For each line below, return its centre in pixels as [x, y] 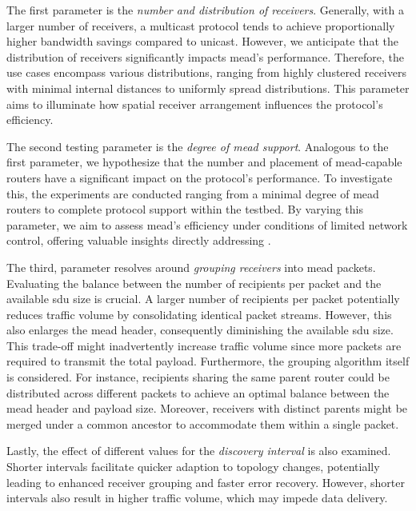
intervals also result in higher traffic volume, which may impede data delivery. [197, 498]
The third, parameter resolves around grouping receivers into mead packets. [191, 267]
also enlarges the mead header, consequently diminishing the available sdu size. [200, 330]
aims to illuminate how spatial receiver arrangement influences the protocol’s [195, 104]
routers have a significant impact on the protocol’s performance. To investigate [200, 177]
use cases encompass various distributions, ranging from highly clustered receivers [206, 72]
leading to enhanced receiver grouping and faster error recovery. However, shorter [206, 482]
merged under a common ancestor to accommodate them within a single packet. [203, 423]
